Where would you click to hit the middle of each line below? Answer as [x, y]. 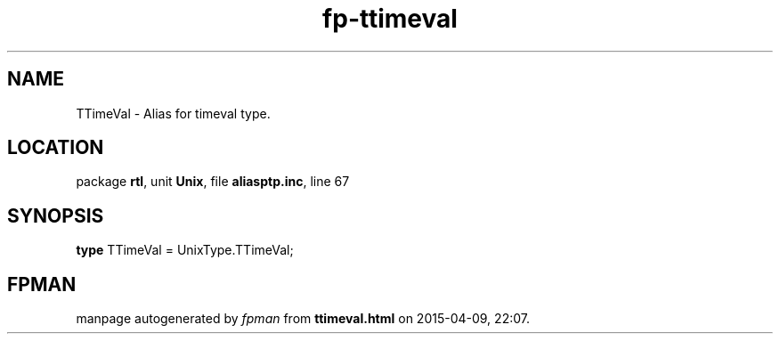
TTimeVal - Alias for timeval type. [173, 113]
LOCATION [56, 148]
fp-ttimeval [390, 19]
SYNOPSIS [56, 215]
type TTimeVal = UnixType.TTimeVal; [185, 250]
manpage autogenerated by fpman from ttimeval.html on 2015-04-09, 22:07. [303, 319]
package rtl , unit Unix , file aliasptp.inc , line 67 [213, 182]
